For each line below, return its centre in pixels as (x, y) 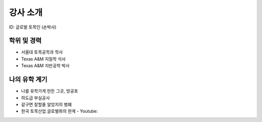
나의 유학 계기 (28, 80)
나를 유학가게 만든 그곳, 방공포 (50, 91)
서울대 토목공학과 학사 (42, 52)
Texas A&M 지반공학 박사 (45, 66)
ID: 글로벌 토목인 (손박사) (33, 27)
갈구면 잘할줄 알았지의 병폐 (47, 104)
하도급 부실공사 (36, 98)
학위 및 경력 (25, 41)
